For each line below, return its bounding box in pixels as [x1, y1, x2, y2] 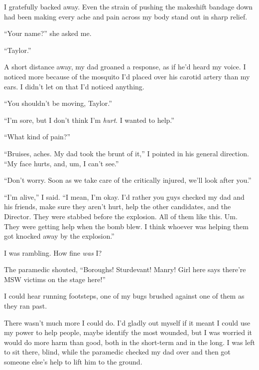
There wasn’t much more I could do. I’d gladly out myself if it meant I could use [4, 317, 251, 328]
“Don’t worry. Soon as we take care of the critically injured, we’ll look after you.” [4, 175, 252, 185]
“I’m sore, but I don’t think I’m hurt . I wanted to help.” [4, 114, 174, 125]
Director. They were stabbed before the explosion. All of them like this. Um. [4, 211, 238, 221]
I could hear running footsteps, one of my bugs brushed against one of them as [4, 291, 245, 301]
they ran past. [4, 301, 47, 311]
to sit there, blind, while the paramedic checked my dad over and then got [4, 347, 231, 357]
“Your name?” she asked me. [4, 28, 92, 38]
